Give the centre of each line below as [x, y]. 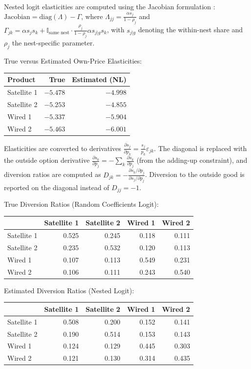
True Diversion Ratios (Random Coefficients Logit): [81, 204]
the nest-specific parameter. [53, 43]
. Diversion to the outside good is [195, 174]
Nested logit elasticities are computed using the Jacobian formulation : [110, 6]
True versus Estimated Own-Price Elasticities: [73, 61]
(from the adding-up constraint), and [192, 160]
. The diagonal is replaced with [200, 148]
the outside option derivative [47, 160]
